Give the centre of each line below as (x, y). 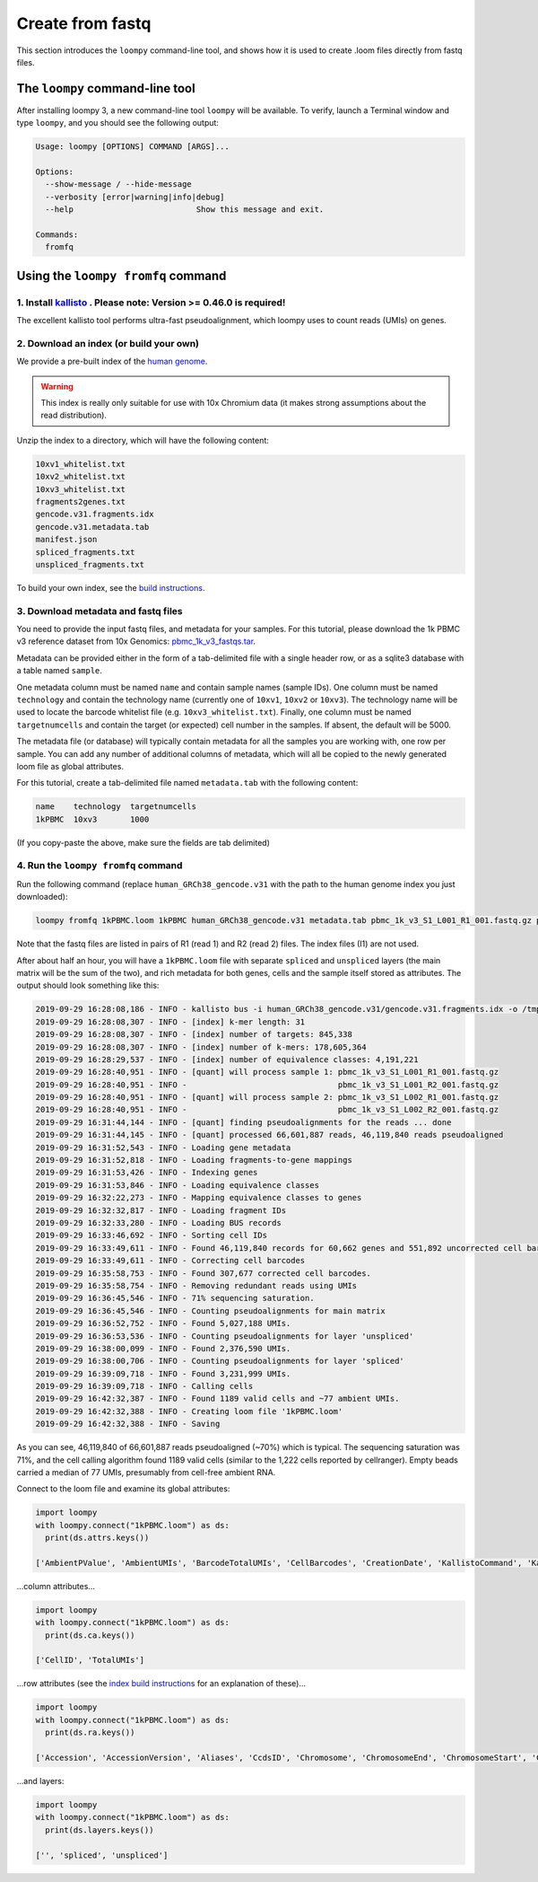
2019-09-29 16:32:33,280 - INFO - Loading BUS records (158, 1222)
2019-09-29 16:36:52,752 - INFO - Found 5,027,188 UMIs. (163, 1324)
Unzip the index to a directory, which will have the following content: (143, 440)
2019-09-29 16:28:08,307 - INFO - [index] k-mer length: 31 (170, 1022)
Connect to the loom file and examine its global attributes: (123, 1489)
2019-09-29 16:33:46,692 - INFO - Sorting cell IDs (152, 1236)
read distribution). (74, 415)
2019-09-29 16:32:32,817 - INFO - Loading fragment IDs (161, 1210)
